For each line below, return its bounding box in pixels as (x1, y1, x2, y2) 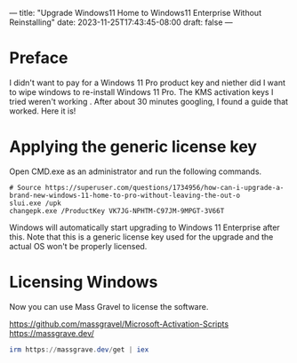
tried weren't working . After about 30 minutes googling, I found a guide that (9, 96, 289, 107)
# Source (9, 183, 42, 192)
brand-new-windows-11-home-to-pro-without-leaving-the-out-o (9, 191, 241, 200)
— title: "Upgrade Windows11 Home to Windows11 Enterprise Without (9, 8, 262, 18)
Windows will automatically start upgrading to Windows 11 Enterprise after (9, 222, 280, 233)
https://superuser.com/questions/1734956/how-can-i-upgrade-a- (44, 183, 285, 192)
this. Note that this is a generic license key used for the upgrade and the (9, 231, 274, 242)
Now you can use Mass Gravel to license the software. (9, 301, 209, 312)
